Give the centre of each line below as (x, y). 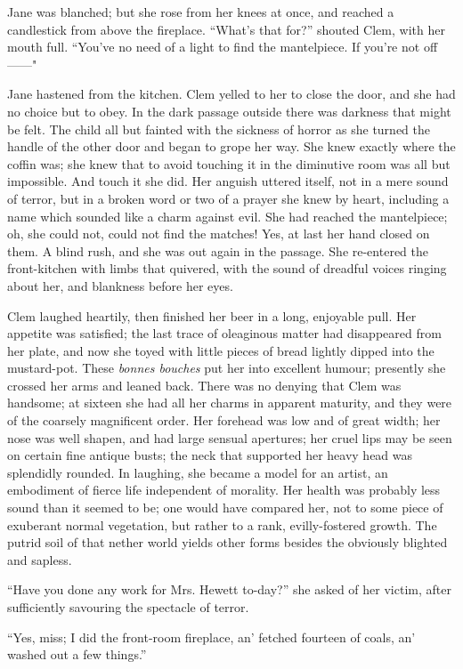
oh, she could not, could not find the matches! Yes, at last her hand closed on (219, 234)
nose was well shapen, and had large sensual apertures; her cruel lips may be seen (230, 437)
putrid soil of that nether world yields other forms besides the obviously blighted (227, 542)
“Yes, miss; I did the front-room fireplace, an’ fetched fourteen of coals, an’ (211, 637)
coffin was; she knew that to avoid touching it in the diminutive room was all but (229, 163)
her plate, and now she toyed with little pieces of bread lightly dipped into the (221, 350)
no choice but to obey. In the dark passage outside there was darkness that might (229, 111)
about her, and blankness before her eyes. (120, 285)
